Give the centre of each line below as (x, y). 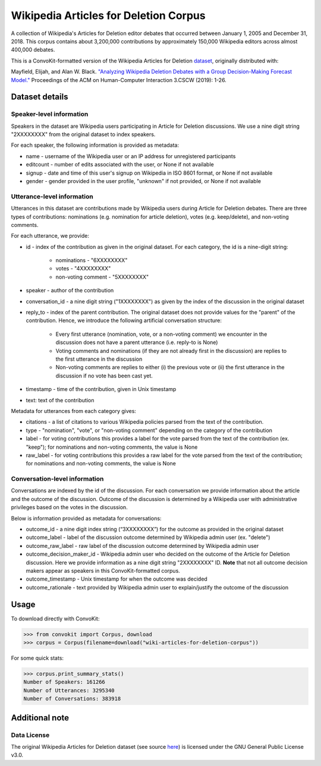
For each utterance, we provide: (50, 236)
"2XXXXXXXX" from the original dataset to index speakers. (83, 134)
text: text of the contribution (60, 400)
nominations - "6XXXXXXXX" (92, 260)
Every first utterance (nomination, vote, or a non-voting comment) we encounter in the (161, 334)
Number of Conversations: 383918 (72, 699)
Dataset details (40, 97)
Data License (30, 735)
